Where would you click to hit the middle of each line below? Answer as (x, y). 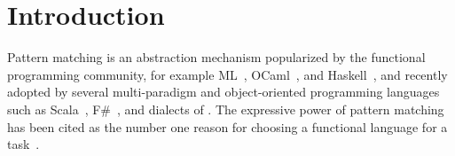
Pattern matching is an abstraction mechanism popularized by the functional (216, 57)
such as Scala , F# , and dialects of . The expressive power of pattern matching (226, 109)
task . (24, 144)
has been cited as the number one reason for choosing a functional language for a (227, 126)
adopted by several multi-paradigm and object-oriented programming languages (224, 92)
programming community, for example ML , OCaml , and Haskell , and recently (227, 74)
